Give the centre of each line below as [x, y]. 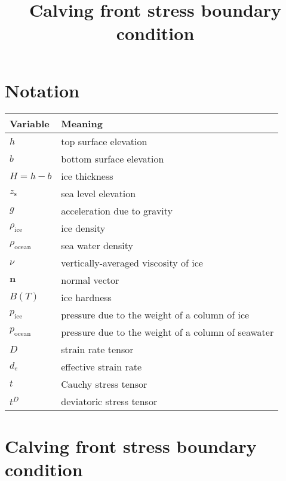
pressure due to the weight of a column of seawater [167, 332]
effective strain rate [102, 366]
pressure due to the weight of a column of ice [155, 314]
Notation [42, 90]
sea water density [97, 245]
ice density [83, 228]
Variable [30, 123]
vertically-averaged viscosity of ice [132, 262]
